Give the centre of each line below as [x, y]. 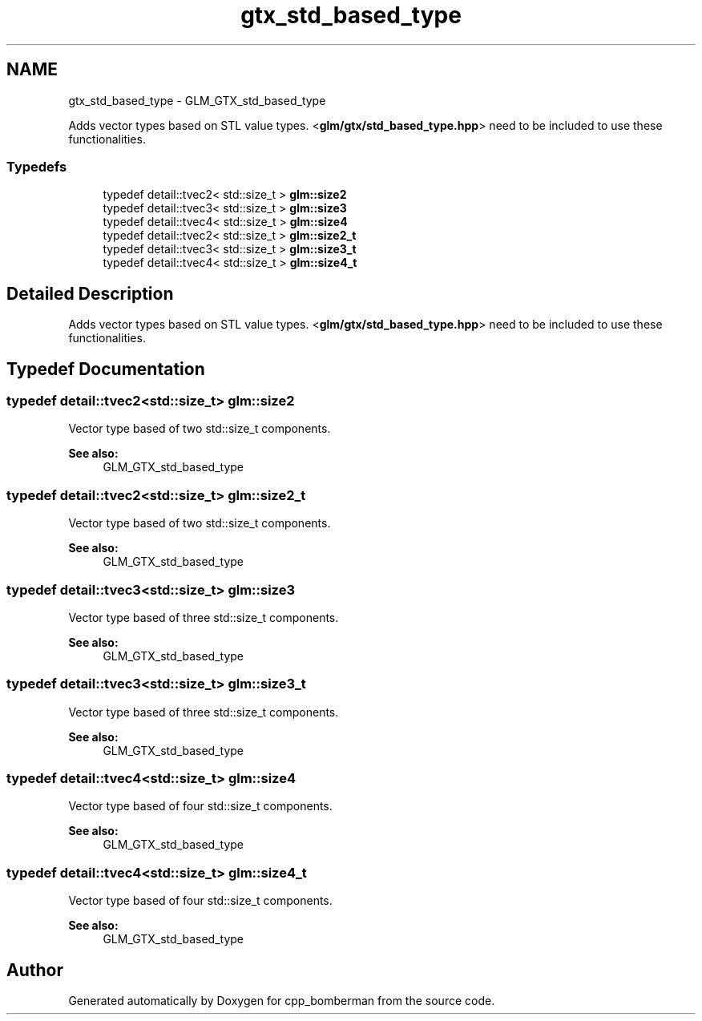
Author [35, 970]
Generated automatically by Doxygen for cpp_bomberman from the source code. [282, 1001]
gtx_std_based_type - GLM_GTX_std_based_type [197, 100]
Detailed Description [90, 293]
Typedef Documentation [106, 369]
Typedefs [37, 166]
